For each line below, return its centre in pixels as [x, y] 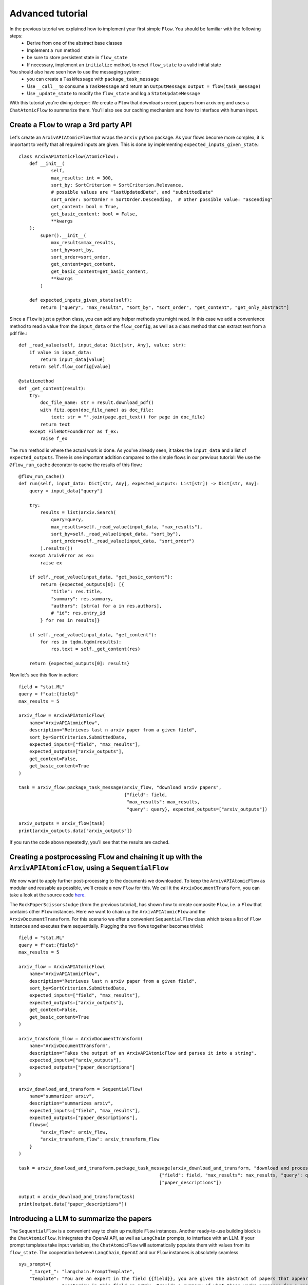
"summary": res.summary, [82, 599]
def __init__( [47, 163]
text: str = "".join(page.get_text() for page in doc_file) [128, 417]
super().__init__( [63, 235]
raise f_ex [54, 439]
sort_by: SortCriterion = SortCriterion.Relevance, [118, 185]
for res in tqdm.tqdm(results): [81, 642]
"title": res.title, [77, 592]
